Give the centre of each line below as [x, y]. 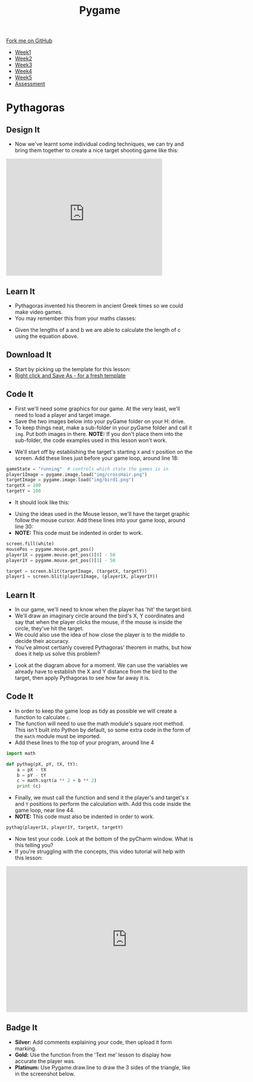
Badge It [22, 1028]
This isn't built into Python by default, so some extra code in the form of [103, 730]
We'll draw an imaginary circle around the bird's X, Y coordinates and [99, 616]
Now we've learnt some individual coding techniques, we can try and [99, 144]
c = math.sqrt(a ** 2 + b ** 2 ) [57, 781]
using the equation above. [47, 336]
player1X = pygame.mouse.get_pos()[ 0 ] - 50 [61, 555]
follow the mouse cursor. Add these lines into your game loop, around [100, 520]
